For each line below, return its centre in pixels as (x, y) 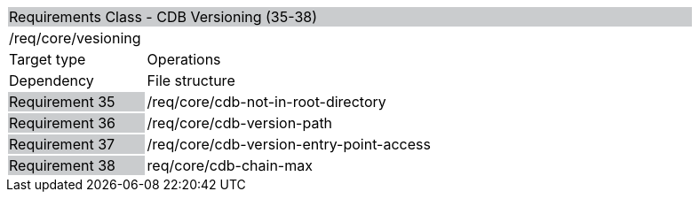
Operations (184, 59)
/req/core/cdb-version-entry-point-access (289, 144)
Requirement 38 (62, 165)
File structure (191, 80)
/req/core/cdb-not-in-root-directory (266, 102)
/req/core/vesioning (75, 38)
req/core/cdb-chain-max (230, 165)
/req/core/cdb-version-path (240, 123)
